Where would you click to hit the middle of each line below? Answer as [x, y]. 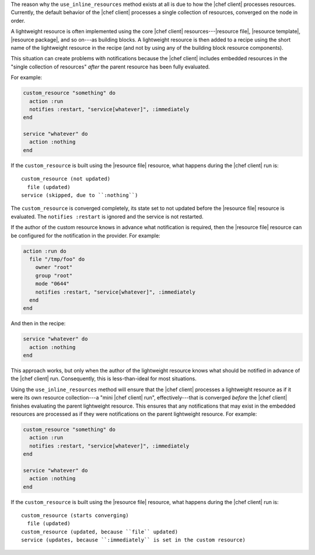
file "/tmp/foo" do [57, 259]
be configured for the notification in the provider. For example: [85, 235]
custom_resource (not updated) [66, 179]
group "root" [54, 275]
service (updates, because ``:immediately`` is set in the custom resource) [134, 540]
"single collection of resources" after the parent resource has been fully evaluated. [110, 67]
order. [18, 20]
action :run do [45, 251]
